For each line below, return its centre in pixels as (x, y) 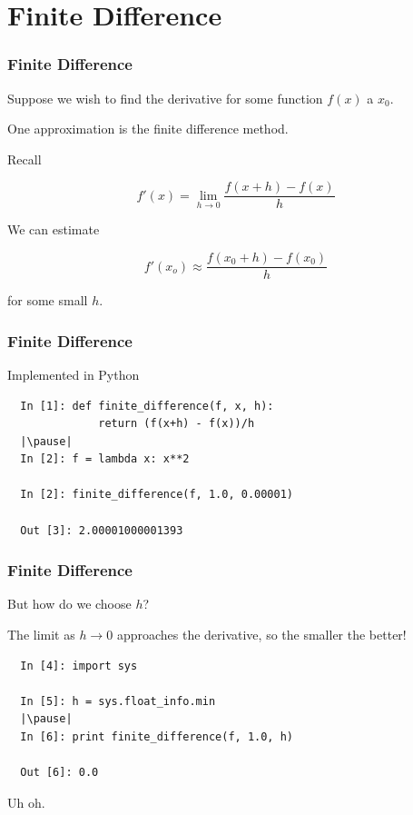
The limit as (41, 635)
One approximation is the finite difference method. (148, 129)
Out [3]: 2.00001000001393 (102, 530)
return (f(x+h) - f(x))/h (177, 424)
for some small (48, 300)
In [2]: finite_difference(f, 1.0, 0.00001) (157, 495)
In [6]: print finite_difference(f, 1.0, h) (157, 737)
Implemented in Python (74, 374)
